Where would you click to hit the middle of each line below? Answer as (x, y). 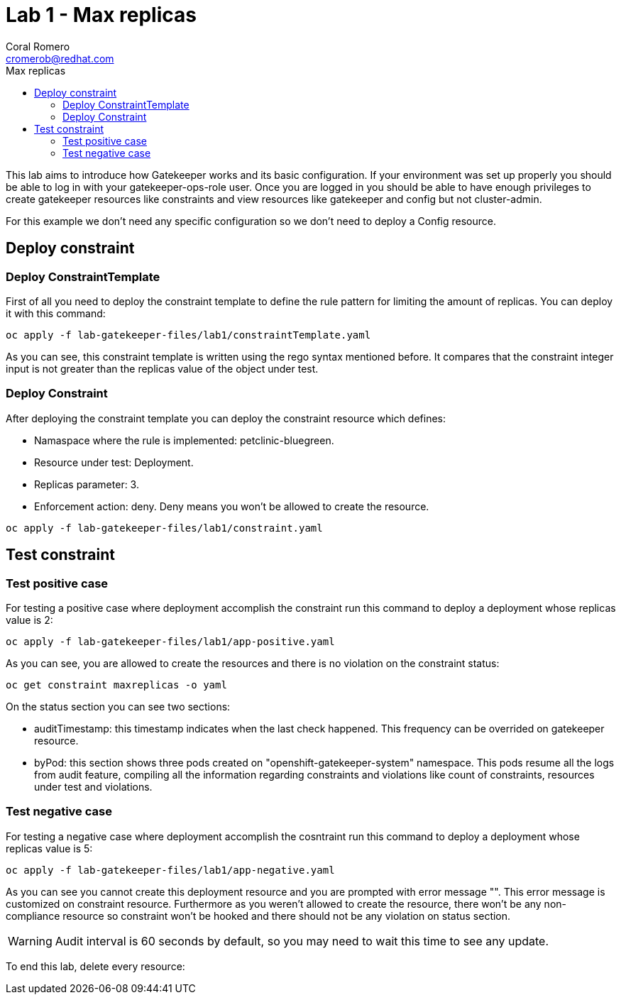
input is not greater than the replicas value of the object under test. (162, 368)
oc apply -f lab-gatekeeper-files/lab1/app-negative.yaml (170, 870)
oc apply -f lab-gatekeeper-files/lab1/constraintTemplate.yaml (188, 335)
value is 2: (29, 620)
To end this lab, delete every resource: (95, 966)
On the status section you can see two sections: (118, 706)
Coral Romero (38, 46)
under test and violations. (93, 786)
